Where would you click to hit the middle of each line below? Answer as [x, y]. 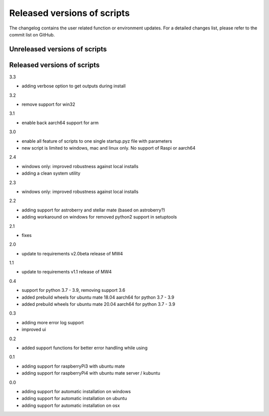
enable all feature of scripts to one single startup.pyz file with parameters [97, 141]
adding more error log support [53, 322]
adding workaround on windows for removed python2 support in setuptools [99, 217]
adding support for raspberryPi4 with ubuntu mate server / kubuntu [91, 373]
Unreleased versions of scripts [58, 49]
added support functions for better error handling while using [85, 348]
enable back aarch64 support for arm [60, 123]
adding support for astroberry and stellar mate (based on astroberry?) [93, 210]
